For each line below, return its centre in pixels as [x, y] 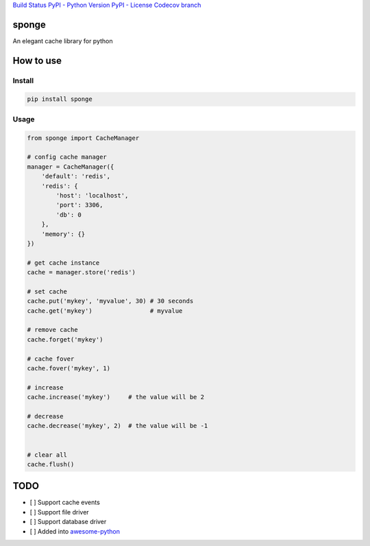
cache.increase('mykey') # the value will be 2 [116, 397]
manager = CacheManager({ [71, 167]
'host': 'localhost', [92, 195]
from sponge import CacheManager [83, 138]
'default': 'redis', [76, 176]
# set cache [47, 291]
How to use [37, 61]
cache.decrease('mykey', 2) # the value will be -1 [118, 426]
